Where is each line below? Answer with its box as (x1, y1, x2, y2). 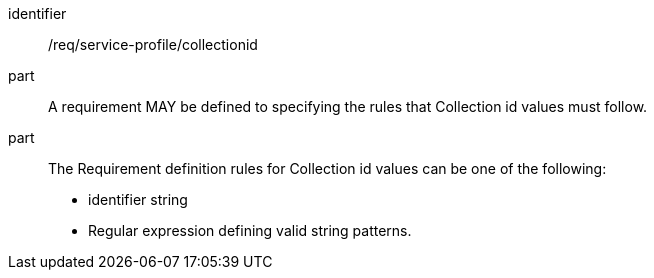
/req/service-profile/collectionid (48, 36, 258, 53)
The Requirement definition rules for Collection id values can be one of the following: (48, 160, 607, 177)
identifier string (88, 191, 188, 208)
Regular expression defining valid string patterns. (88, 222, 412, 239)
